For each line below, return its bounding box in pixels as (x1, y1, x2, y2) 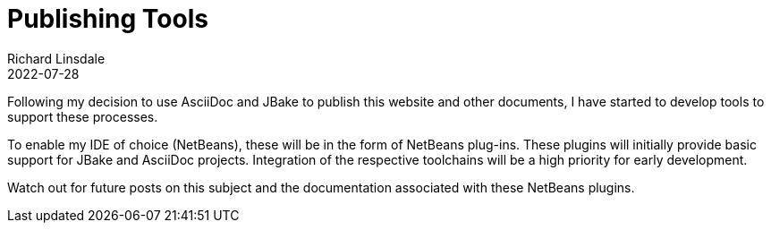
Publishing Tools (7, 4, 208, 34)
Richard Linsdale (7, 50, 106, 66)
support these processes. (7, 108, 158, 124)
